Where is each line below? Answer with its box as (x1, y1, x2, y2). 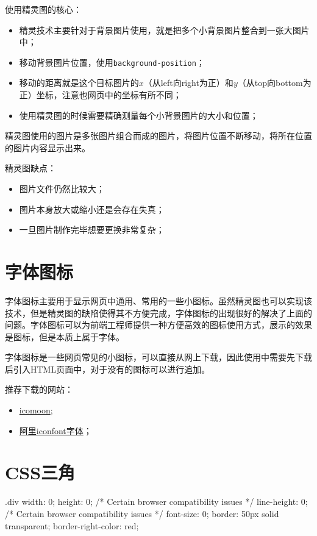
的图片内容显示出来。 (5, 141, 90, 154)
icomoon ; (19, 404, 53, 416)
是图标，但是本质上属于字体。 (5, 330, 124, 343)
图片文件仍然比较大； (19, 182, 105, 195)
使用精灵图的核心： (5, 3, 82, 15)
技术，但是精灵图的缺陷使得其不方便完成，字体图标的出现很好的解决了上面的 (5, 306, 312, 319)
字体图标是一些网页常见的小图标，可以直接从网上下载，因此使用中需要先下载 (5, 351, 312, 363)
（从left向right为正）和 (143, 76, 233, 89)
